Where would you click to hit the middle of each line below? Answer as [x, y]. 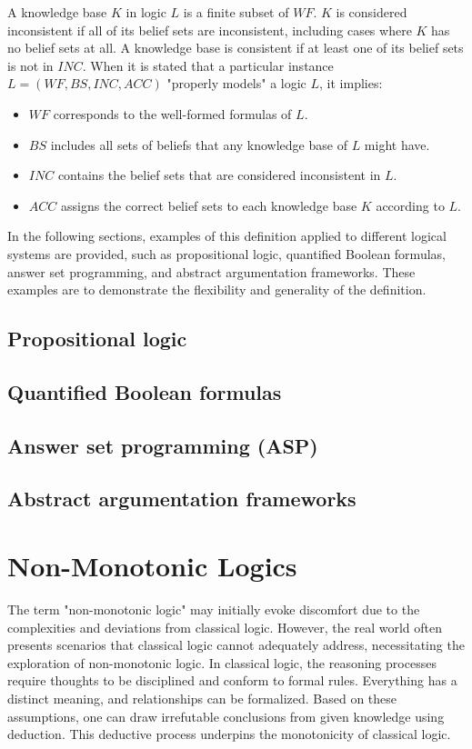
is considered [372, 12]
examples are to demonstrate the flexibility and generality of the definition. [217, 290]
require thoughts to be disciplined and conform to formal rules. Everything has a [232, 680]
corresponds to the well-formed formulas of [172, 113]
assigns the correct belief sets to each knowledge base [209, 205]
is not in [30, 65]
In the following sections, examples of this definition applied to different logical [227, 236]
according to [410, 205]
